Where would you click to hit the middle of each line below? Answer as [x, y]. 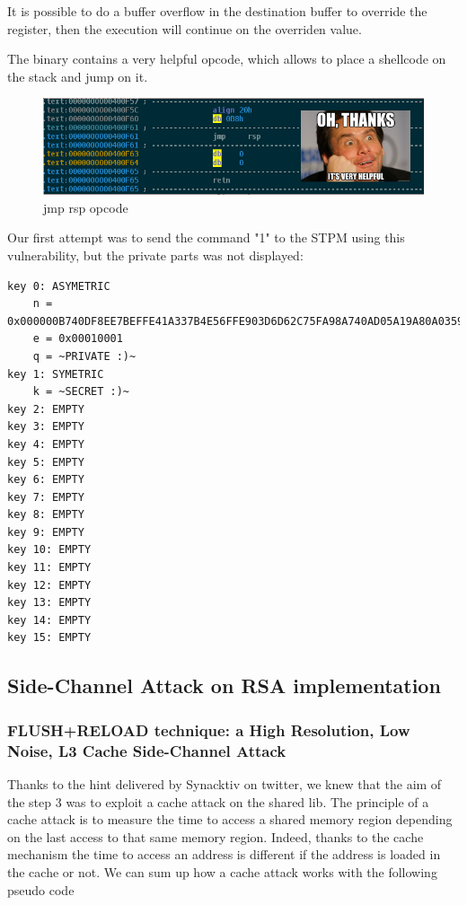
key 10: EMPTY [49, 550]
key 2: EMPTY [46, 409]
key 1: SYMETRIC [56, 374]
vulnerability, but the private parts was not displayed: [155, 255]
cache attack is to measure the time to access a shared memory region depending [230, 819]
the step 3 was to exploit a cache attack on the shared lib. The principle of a [218, 801]
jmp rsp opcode [86, 207]
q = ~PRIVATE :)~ [84, 356]
